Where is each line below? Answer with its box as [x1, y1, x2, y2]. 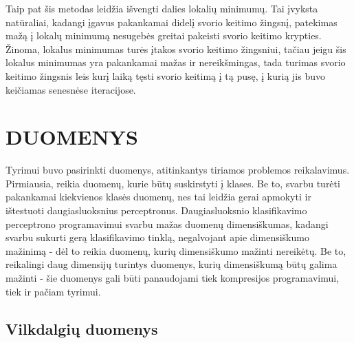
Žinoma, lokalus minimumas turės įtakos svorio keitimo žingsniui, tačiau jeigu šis [5, 41, 346, 56]
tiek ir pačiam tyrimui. [5, 284, 101, 298]
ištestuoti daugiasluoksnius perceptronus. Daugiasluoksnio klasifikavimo [5, 203, 307, 218]
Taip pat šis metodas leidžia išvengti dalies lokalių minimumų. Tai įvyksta [5, 1, 318, 15]
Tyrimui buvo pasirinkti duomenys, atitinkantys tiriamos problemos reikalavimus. [5, 163, 350, 177]
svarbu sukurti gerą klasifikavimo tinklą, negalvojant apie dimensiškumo [5, 230, 309, 245]
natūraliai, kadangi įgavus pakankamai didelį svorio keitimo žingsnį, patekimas [5, 14, 338, 29]
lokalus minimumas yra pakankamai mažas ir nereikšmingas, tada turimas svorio [5, 55, 346, 70]
